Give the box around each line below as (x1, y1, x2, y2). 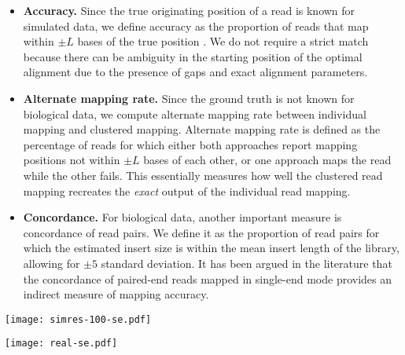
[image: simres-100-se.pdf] (5, 313, 152, 325)
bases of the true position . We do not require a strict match (77, 33, 369, 49)
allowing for (23, 254, 80, 271)
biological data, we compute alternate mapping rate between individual (23, 105, 366, 122)
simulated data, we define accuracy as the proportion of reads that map (23, 17, 369, 34)
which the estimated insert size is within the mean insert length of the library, (23, 240, 399, 256)
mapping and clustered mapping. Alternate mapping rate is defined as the (23, 121, 381, 137)
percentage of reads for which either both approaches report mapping (23, 136, 358, 152)
